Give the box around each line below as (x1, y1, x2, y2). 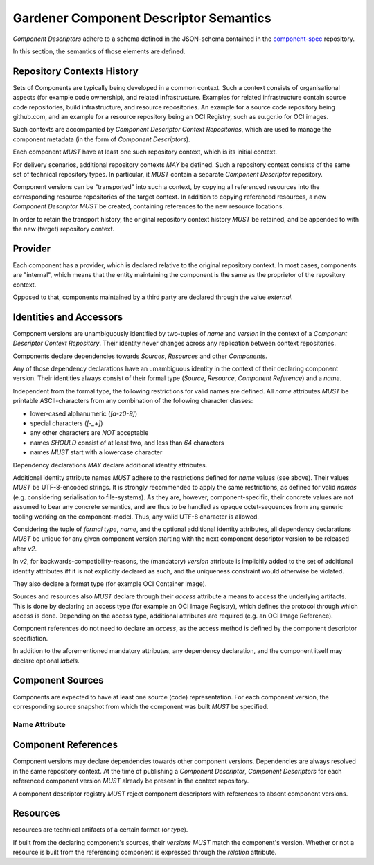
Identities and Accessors (12, 311, 123, 323)
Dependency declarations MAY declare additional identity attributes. (12, 461, 208, 469)
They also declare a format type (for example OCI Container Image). (12, 579, 207, 588)
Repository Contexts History (12, 65, 139, 77)
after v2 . (12, 544, 37, 553)
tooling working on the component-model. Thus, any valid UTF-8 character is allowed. (12, 512, 260, 521)
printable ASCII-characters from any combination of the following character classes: (12, 397, 253, 405)
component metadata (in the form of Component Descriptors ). (12, 135, 190, 143)
